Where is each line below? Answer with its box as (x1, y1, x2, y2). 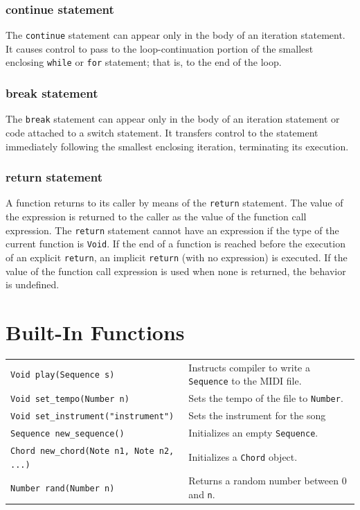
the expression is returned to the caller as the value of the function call (6, 209, 307, 224)
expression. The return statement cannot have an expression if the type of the (6, 222, 339, 237)
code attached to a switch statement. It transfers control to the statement (6, 125, 318, 139)
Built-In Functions (6, 318, 185, 346)
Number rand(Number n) (10, 484, 115, 494)
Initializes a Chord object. (188, 449, 298, 464)
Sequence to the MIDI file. (188, 373, 302, 388)
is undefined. (6, 277, 60, 292)
